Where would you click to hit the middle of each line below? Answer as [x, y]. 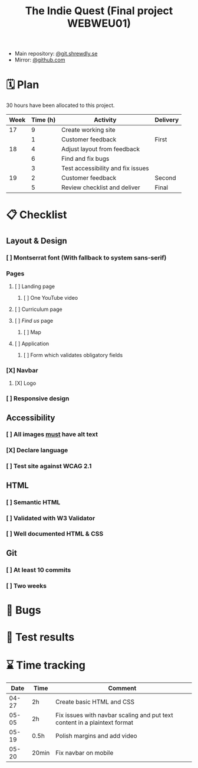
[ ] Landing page [35, 286]
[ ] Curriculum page [39, 309]
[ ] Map [32, 332]
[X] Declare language [37, 451]
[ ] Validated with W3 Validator [51, 518]
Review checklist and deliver [101, 187]
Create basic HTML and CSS [95, 702]
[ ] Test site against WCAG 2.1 [49, 466]
